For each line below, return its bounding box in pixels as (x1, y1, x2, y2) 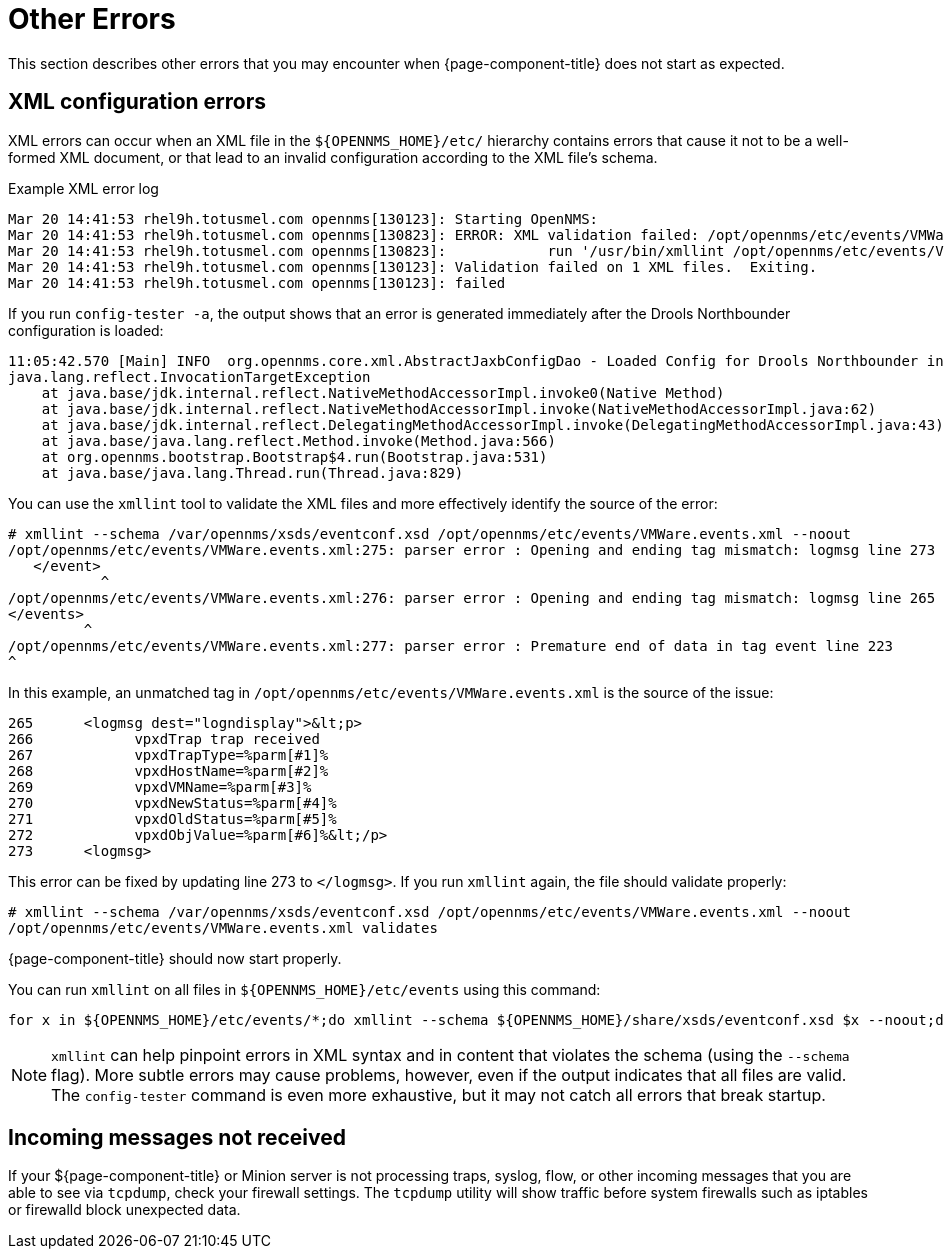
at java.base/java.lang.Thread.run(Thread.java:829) (41, 464, 464, 481)
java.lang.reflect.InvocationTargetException (8, 368, 371, 385)
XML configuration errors (8, 89, 266, 115)
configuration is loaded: (8, 321, 164, 339)
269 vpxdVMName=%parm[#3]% (8, 778, 312, 795)
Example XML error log (8, 179, 159, 197)
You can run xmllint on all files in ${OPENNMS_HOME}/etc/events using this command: (8, 980, 601, 998)
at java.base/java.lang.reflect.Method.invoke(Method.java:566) (41, 432, 556, 449)
